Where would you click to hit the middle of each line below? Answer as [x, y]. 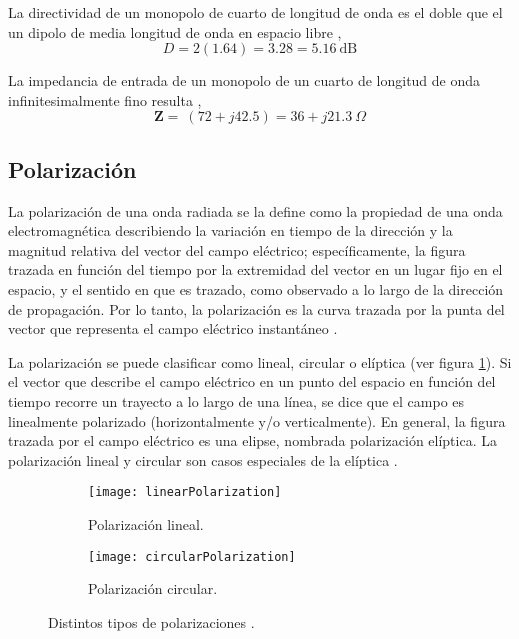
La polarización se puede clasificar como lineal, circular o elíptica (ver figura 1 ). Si [260, 361]
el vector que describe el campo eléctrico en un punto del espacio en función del [252, 381]
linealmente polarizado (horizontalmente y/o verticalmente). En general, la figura [257, 420]
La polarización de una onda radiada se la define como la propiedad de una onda [255, 210]
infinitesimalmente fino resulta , [105, 99]
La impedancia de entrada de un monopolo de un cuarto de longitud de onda [244, 80]
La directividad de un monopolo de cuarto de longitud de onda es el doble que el [255, 12]
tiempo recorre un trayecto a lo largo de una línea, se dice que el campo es [236, 400]
